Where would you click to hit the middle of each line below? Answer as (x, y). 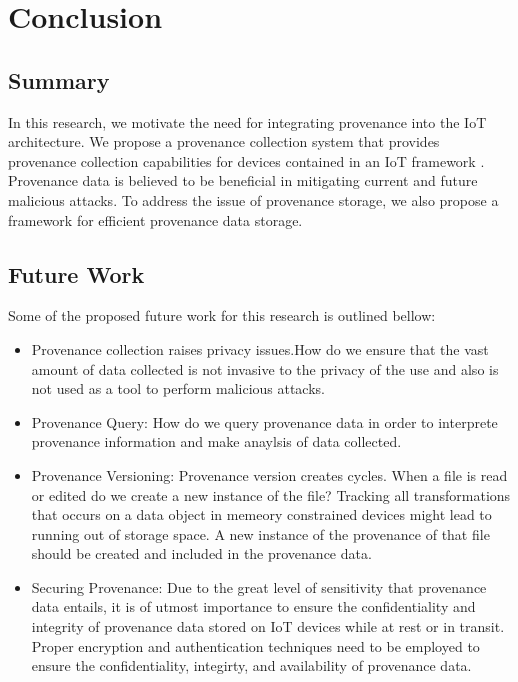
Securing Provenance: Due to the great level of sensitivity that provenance (259, 586)
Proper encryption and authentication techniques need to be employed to (255, 645)
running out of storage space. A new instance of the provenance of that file (260, 533)
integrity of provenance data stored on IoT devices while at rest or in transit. (268, 626)
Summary (59, 79)
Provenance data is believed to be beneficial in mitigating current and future (243, 180)
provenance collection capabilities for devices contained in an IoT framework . (246, 160)
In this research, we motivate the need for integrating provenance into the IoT (247, 121)
